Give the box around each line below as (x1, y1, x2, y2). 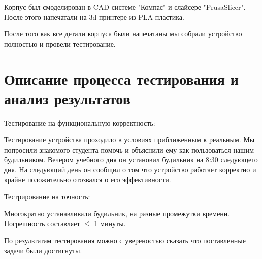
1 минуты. (94, 218, 126, 229)
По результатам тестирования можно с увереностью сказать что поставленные (4, 235, 246, 246)
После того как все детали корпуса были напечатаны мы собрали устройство (4, 28, 242, 39)
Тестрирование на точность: (4, 191, 90, 202)
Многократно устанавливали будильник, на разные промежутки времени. (4, 208, 230, 218)
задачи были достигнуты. (4, 245, 82, 255)
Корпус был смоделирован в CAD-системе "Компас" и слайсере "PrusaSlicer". (4, 2, 246, 12)
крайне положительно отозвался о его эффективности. (4, 174, 171, 184)
